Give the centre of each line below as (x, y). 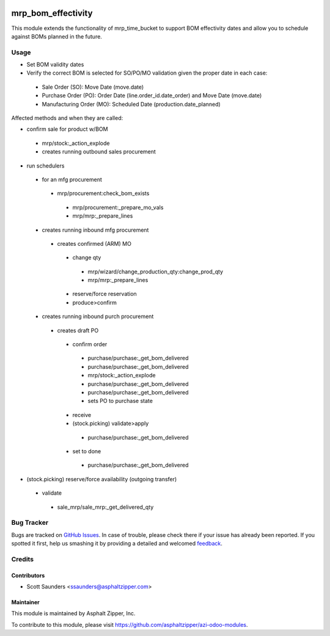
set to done (87, 451)
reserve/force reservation (105, 294)
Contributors (28, 575)
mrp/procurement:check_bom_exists (103, 193)
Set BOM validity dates (55, 65)
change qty (87, 257)
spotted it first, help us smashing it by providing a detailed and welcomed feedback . (117, 544)
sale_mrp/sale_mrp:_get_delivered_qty (105, 507)
